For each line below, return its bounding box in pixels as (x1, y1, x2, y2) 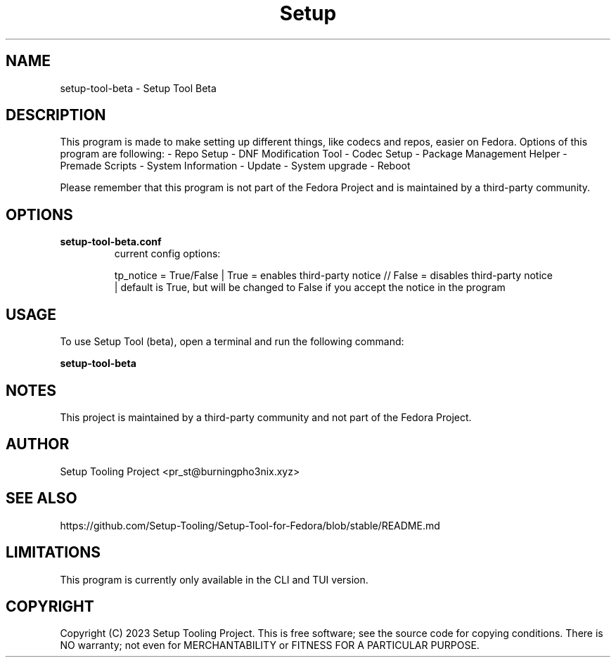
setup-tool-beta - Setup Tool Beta (60, 82, 217, 94)
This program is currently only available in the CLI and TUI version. (60, 573, 368, 586)
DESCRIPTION (6, 106, 106, 124)
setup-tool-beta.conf (60, 236, 162, 248)
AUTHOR (6, 435, 70, 453)
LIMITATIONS (6, 543, 101, 562)
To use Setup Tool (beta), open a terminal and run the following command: (60, 335, 404, 348)
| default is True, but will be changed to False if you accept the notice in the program (114, 281, 506, 294)
